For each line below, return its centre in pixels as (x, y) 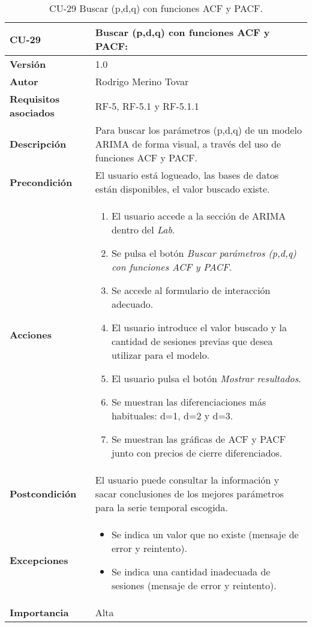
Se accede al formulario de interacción (191, 290)
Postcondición (43, 493)
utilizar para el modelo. (160, 355)
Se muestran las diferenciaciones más (189, 402)
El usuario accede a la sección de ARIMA (199, 216)
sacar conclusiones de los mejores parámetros (189, 493)
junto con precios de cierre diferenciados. (197, 453)
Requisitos (35, 99)
